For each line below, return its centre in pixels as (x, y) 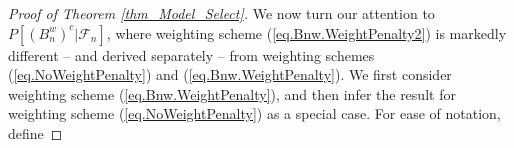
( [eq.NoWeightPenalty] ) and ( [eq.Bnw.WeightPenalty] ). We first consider (230, 74)
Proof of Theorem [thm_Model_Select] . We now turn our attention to (221, 13)
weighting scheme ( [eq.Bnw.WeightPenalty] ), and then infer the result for (232, 93)
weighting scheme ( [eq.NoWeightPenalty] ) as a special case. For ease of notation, (254, 113)
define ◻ (35, 132)
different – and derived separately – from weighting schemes (191, 54)
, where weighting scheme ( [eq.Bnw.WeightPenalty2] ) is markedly (306, 32)
